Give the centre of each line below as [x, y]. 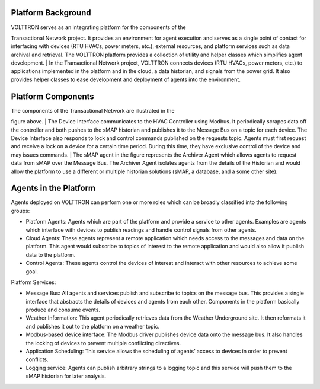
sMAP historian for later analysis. [66, 376]
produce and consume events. [63, 310]
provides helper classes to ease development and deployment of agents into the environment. [126, 79]
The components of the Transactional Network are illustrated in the [93, 110]
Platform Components [52, 96]
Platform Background [51, 13]
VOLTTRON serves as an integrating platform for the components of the [98, 27]
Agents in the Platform [53, 188]
